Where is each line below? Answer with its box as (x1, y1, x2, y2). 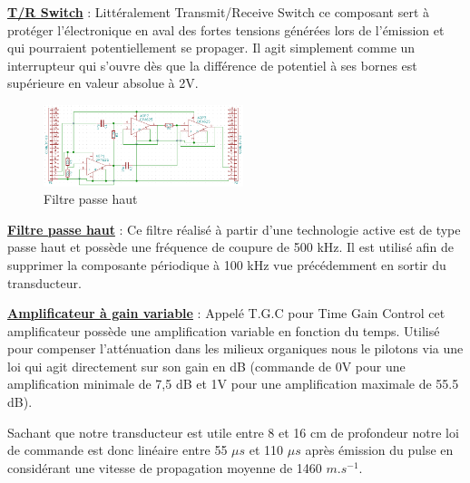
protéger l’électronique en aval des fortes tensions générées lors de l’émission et (7, 20, 445, 39)
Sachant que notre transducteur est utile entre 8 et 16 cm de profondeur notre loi (7, 422, 459, 441)
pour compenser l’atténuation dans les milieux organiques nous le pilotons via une (7, 339, 464, 358)
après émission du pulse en (305, 440, 454, 459)
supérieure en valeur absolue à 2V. (7, 73, 199, 92)
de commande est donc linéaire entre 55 (7, 440, 228, 459)
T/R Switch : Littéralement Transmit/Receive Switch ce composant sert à (7, 3, 430, 21)
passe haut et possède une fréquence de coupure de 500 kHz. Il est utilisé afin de (7, 237, 455, 256)
